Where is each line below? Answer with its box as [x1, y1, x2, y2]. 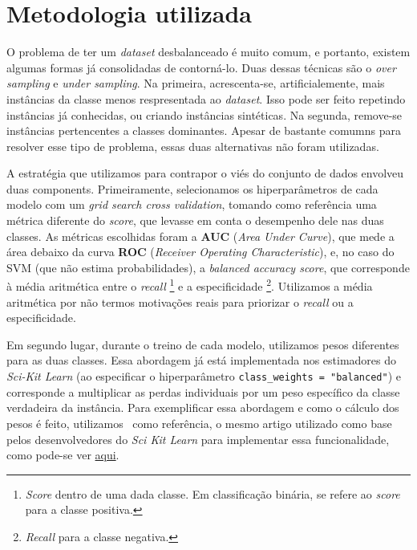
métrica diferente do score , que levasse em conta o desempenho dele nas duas [6, 212, 384, 229]
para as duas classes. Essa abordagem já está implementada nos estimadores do [6, 352, 397, 369]
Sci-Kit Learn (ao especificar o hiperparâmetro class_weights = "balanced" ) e [6, 368, 401, 385]
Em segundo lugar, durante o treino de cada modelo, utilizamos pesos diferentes [6, 336, 399, 352]
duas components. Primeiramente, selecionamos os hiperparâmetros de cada [6, 180, 379, 197]
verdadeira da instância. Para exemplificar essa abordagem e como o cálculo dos [6, 399, 399, 416]
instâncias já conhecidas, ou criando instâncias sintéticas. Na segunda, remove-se [6, 106, 403, 123]
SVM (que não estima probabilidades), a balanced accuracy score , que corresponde [6, 259, 410, 275]
